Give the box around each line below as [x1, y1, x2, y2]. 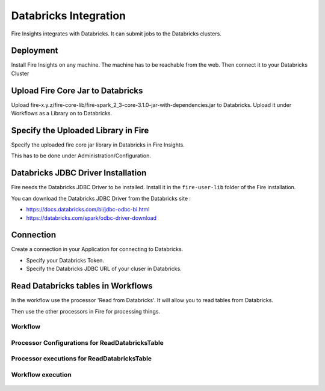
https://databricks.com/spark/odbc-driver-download [26, 214, 156, 222]
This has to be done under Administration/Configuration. [11, 152, 152, 159]
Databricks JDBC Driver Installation [11, 168, 147, 178]
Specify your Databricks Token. [26, 256, 105, 264]
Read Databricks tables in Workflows [11, 281, 153, 291]
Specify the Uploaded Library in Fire [11, 125, 149, 135]
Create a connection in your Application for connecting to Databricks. [11, 246, 184, 253]
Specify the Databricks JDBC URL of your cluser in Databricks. [26, 265, 182, 273]
